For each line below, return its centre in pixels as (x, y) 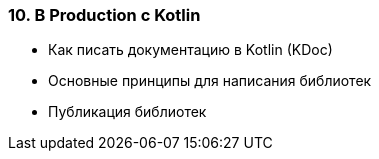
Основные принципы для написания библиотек (210, 81)
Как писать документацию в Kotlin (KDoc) (190, 50)
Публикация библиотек (127, 112)
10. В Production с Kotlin (104, 15)
